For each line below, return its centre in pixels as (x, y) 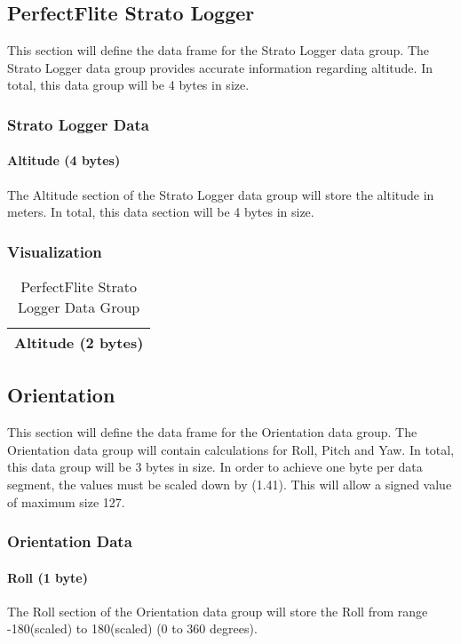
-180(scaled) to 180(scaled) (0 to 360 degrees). (132, 628)
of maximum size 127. (66, 501)
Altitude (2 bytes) (79, 343)
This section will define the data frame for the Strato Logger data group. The (218, 50)
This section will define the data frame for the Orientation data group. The (212, 432)
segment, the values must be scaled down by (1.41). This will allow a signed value (230, 485)
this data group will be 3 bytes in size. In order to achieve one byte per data (215, 467)
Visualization (55, 251)
